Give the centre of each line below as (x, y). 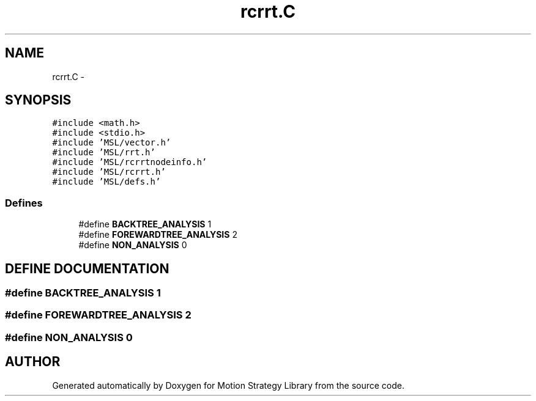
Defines (24, 203)
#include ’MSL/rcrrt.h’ (109, 172)
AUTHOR (33, 362)
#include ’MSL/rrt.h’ (104, 153)
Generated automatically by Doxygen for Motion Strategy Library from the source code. (229, 385)
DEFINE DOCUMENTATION (87, 268)
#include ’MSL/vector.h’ (112, 143)
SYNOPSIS (38, 100)
